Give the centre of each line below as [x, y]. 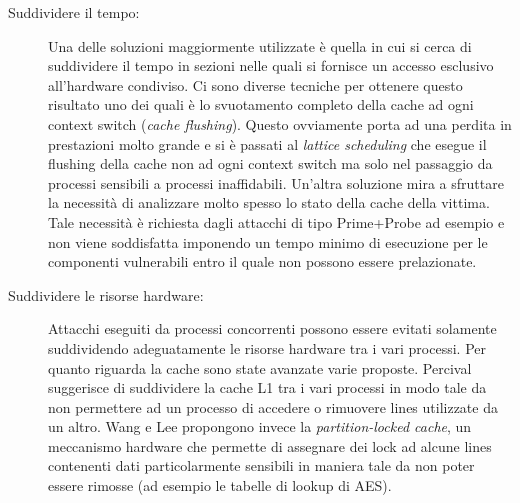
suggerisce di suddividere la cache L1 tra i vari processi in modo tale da [267, 387]
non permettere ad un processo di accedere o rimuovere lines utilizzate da [273, 406]
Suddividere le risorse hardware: [106, 294]
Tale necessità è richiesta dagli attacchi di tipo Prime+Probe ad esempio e [276, 221]
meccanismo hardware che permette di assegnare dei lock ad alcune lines [270, 445]
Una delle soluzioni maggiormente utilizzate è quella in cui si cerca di [260, 45]
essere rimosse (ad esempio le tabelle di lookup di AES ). [220, 485]
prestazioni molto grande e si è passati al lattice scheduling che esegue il [267, 143]
